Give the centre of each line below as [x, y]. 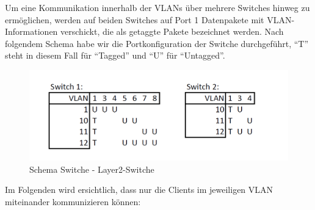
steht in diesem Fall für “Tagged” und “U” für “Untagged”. [115, 55]
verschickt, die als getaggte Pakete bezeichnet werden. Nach [172, 31]
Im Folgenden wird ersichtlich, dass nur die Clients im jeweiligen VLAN [139, 190]
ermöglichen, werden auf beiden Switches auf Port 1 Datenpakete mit [135, 19]
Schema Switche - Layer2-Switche [92, 169]
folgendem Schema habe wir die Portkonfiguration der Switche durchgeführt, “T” [157, 43]
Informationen [31, 31]
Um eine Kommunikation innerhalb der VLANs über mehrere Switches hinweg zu [157, 7]
